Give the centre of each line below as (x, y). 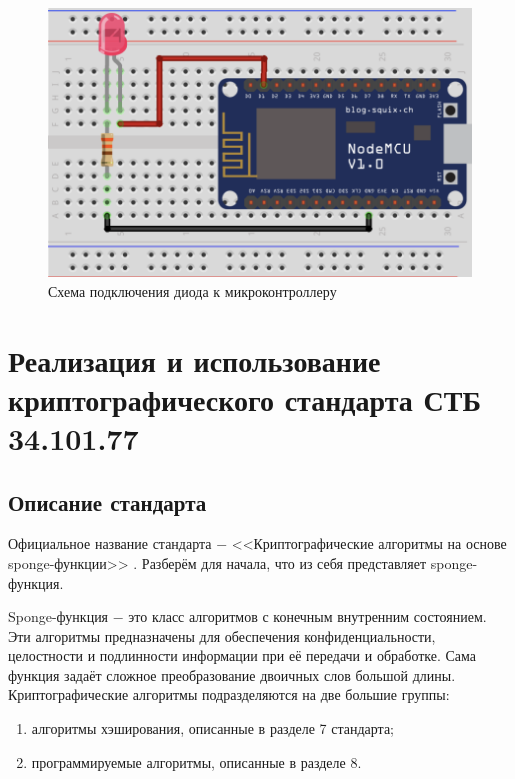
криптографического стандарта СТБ (244, 398)
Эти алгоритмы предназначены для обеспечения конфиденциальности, (222, 635)
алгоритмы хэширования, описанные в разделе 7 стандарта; (212, 728)
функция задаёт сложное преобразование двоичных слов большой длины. (232, 674)
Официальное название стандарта (110, 543)
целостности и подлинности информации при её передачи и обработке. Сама (242, 655)
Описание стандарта (107, 501)
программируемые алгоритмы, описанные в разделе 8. (196, 761)
